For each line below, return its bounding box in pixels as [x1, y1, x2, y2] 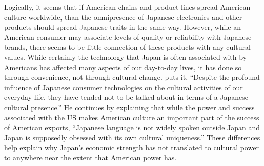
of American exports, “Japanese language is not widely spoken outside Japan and [4, 122, 260, 133]
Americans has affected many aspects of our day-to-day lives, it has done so [4, 61, 242, 72]
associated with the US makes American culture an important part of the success [4, 112, 259, 122]
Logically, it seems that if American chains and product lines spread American [4, 2, 251, 12]
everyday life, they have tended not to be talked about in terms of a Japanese [4, 92, 249, 102]
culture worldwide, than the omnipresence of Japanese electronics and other [4, 11, 242, 22]
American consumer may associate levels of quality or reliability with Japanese [4, 31, 252, 42]
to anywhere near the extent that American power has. [4, 152, 177, 162]
